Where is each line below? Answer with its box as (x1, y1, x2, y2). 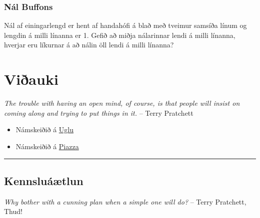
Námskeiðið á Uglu (15, 124, 73, 135)
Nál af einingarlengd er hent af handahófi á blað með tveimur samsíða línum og (4, 20, 247, 30)
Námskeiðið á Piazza (15, 141, 79, 151)
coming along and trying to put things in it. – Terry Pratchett (4, 107, 193, 118)
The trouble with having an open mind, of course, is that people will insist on (4, 98, 240, 108)
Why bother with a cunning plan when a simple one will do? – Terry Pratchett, (4, 196, 246, 207)
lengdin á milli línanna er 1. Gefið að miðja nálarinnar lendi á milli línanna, (4, 29, 235, 40)
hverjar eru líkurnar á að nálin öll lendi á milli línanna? (4, 39, 174, 50)
